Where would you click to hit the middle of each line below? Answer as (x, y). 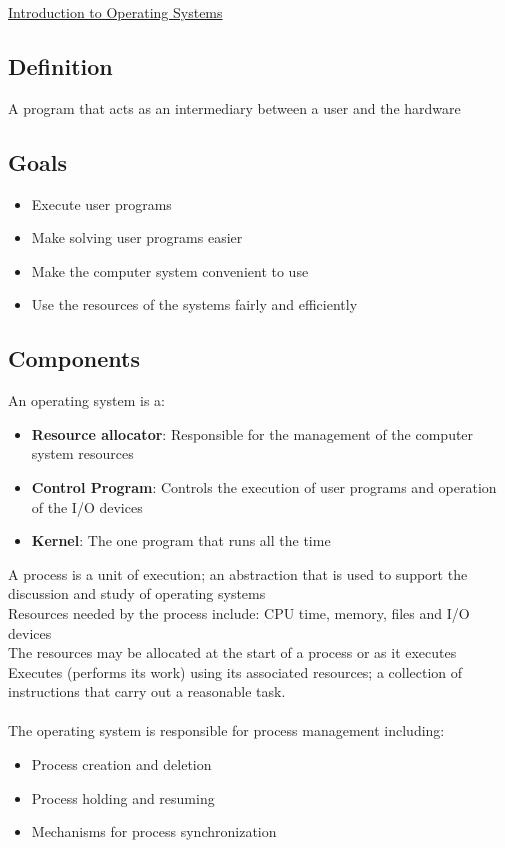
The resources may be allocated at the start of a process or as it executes (232, 652)
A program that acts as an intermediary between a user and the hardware (234, 107)
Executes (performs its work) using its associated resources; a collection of (235, 671)
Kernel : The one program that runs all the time (181, 540)
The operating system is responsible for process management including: (226, 730)
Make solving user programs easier (137, 237)
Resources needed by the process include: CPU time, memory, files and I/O (239, 612)
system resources (82, 453)
